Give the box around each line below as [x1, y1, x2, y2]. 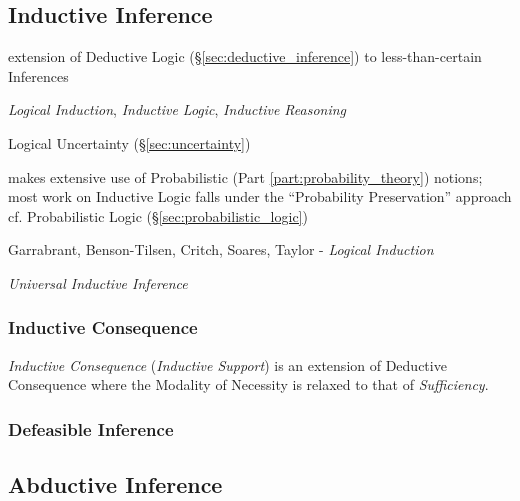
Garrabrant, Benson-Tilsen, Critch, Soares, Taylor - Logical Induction [8, 239, 434, 260]
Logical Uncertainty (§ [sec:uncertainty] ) [8, 132, 251, 153]
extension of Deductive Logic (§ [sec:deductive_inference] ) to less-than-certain [8, 46, 482, 67]
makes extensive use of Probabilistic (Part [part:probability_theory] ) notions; [8, 166, 483, 187]
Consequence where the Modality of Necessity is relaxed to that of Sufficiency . [8, 374, 489, 395]
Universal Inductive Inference [8, 272, 188, 293]
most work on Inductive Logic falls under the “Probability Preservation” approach [8, 186, 512, 207]
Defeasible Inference [8, 416, 174, 441]
